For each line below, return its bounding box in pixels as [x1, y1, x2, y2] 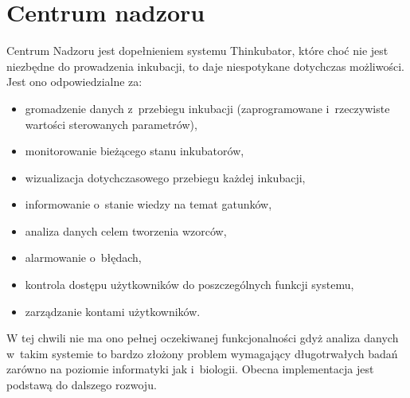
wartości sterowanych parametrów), [25, 115, 197, 132]
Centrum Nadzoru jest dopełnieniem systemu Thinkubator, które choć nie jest [6, 42, 389, 59]
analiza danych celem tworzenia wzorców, [25, 222, 227, 239]
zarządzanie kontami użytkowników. [25, 302, 201, 319]
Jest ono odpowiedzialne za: [6, 73, 143, 90]
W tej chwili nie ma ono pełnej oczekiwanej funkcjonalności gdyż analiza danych [6, 330, 399, 346]
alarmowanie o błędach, [25, 249, 142, 266]
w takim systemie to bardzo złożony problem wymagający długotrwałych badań [6, 345, 398, 361]
